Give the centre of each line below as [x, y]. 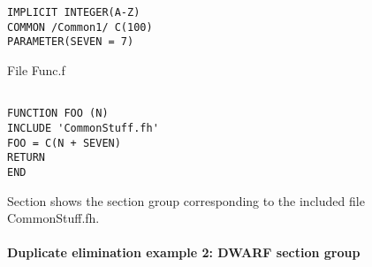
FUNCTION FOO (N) [58, 114]
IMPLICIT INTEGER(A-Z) [74, 12]
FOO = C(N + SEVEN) [64, 143]
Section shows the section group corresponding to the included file [186, 200]
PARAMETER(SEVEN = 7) [71, 42]
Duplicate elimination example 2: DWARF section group [184, 252]
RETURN [26, 158]
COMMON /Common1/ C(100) [80, 27]
